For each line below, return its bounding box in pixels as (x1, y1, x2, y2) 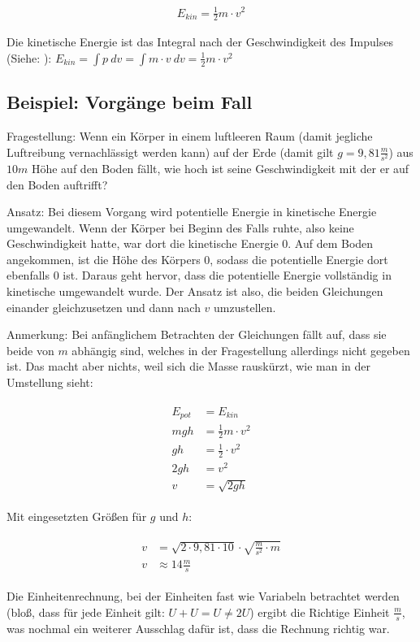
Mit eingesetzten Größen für (6, 507, 147, 524)
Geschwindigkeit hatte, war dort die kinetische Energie (6, 235, 279, 252)
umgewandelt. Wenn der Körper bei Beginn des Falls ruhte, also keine (6, 219, 354, 236)
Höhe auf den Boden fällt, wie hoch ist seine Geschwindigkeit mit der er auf (31, 159, 409, 176)
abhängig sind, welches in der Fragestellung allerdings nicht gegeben (71, 341, 410, 358)
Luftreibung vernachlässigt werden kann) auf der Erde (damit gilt (6, 143, 334, 160)
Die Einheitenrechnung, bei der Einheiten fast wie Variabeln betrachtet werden (6, 588, 400, 605)
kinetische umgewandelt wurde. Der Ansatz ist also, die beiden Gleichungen (6, 283, 383, 300)
